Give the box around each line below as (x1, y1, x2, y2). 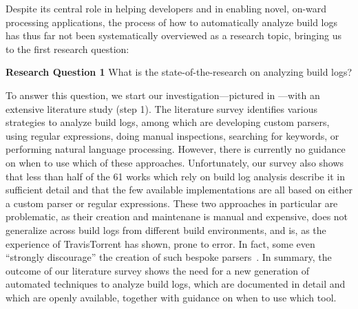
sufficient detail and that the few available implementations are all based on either (6, 182, 352, 197)
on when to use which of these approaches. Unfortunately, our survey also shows (6, 155, 344, 169)
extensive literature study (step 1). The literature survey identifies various (6, 101, 317, 116)
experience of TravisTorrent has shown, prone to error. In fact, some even (6, 236, 315, 251)
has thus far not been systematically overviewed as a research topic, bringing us (6, 28, 341, 43)
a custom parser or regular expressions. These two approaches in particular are (6, 195, 338, 210)
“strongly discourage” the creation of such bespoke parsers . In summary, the (6, 250, 332, 264)
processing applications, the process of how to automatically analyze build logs (6, 14, 337, 29)
